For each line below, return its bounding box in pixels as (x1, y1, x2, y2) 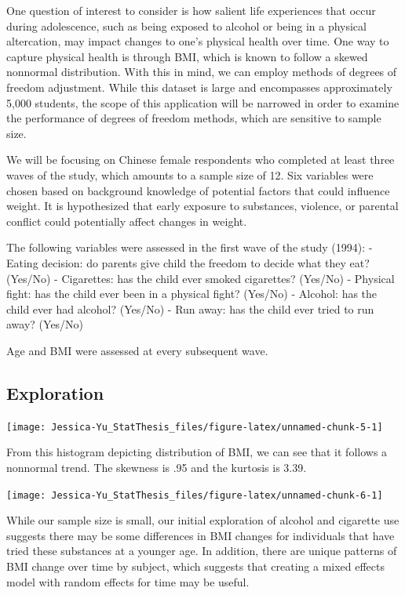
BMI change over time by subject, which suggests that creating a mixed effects (6, 557, 385, 574)
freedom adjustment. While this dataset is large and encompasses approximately (6, 78, 392, 95)
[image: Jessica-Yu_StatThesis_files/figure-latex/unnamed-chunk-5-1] (6, 421, 383, 433)
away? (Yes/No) (6, 316, 84, 332)
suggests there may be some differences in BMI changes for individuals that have (6, 527, 395, 543)
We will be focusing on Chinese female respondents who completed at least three (6, 151, 395, 168)
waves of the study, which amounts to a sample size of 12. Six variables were (6, 166, 374, 183)
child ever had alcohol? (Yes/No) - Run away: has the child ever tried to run (6, 300, 374, 317)
